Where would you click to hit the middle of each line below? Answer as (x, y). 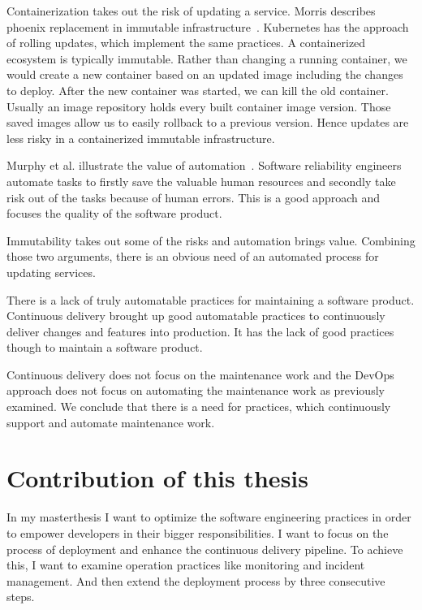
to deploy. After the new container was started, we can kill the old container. (198, 90)
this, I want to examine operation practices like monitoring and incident (186, 565)
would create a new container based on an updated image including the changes (205, 74)
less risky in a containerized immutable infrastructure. (141, 138)
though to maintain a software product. (105, 347)
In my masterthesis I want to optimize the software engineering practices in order (209, 517)
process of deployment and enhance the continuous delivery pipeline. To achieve (205, 549)
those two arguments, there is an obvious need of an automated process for (193, 256)
